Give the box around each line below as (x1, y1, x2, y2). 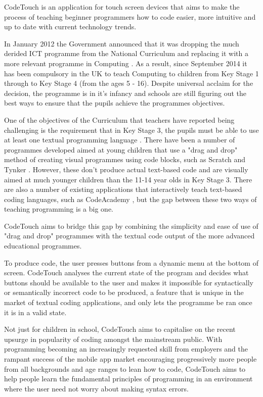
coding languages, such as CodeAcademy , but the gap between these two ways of (4, 193, 257, 204)
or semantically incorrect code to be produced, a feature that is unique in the (4, 287, 244, 297)
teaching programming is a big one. (4, 204, 113, 214)
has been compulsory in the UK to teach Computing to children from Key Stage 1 (4, 68, 259, 78)
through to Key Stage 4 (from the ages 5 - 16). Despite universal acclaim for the (4, 78, 253, 88)
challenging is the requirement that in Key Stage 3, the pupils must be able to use (4, 124, 259, 135)
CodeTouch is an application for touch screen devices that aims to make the (4, 2, 240, 12)
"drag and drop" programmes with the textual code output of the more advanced (4, 230, 255, 241)
